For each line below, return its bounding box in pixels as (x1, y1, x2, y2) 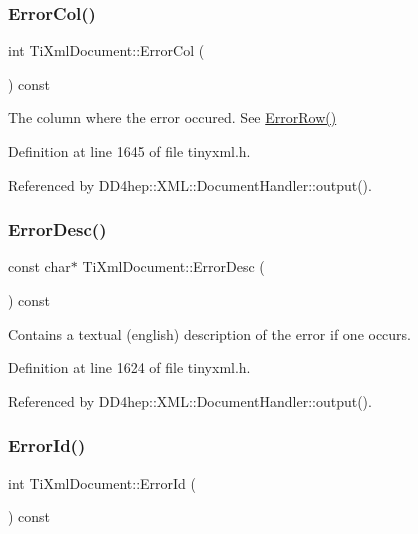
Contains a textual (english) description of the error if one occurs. (8, 323, 412, 344)
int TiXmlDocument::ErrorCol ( (8, 40, 205, 61)
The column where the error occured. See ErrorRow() (8, 107, 337, 128)
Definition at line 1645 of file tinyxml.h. (8, 141, 251, 161)
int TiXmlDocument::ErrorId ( (8, 472, 196, 493)
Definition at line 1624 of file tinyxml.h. (8, 357, 251, 378)
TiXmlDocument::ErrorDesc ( (82, 256, 265, 277)
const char (8, 256, 71, 277)
